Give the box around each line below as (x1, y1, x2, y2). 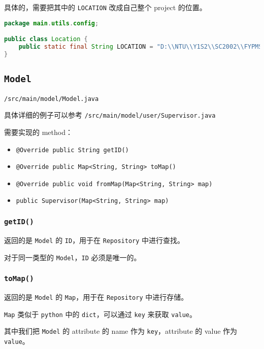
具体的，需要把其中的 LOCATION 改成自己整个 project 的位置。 (4, 2, 207, 12)
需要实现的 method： (4, 126, 73, 137)
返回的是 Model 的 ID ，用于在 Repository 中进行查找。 (4, 234, 185, 245)
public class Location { (4, 36, 88, 43)
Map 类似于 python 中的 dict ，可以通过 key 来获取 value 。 (4, 308, 197, 319)
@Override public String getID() (16, 146, 129, 154)
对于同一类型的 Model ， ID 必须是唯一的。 (4, 252, 141, 262)
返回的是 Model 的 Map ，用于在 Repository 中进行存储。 (4, 292, 188, 302)
